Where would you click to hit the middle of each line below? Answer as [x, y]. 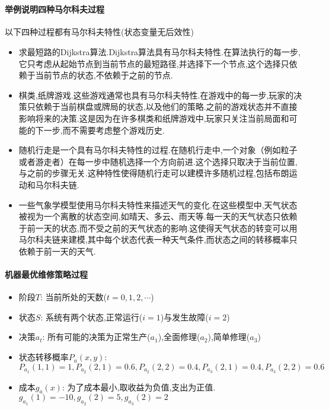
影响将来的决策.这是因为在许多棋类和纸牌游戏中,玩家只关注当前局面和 [154, 118]
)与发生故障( [184, 317]
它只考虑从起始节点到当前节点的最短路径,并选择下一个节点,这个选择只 [154, 63]
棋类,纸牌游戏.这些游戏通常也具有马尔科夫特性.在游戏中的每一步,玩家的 [156, 95]
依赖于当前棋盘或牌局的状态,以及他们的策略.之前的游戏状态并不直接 [166, 107]
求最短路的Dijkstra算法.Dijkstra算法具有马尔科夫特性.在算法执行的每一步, [159, 51]
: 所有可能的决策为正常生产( [96, 337]
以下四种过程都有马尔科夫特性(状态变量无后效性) [99, 32]
